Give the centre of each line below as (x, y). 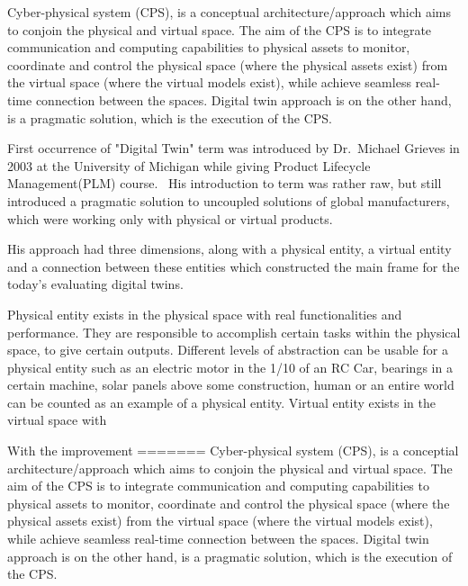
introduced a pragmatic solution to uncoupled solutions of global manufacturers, (229, 200)
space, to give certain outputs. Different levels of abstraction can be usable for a (228, 350)
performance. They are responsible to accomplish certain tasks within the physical (234, 332)
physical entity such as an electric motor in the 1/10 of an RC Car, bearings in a (230, 367)
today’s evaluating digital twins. (95, 284)
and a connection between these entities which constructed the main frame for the (234, 266)
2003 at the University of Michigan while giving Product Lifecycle (189, 165)
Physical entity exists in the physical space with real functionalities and (205, 314)
